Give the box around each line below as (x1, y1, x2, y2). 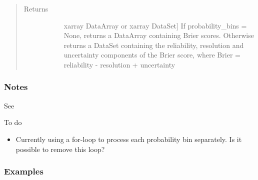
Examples (4, 165, 43, 177)
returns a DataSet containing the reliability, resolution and (63, 39, 244, 50)
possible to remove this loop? (15, 143, 105, 154)
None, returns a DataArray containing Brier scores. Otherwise (63, 30, 254, 40)
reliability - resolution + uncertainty (63, 59, 175, 69)
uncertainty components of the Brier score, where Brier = (63, 49, 240, 60)
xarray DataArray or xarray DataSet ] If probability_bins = (63, 20, 247, 30)
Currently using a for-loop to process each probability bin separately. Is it (15, 133, 242, 144)
